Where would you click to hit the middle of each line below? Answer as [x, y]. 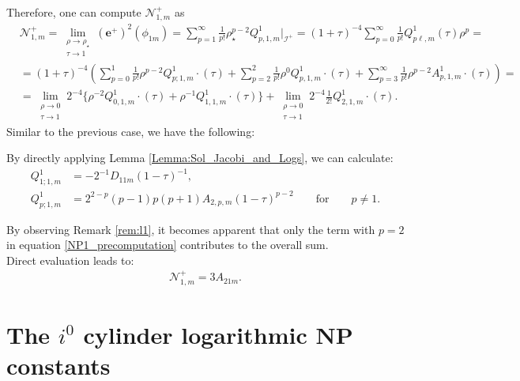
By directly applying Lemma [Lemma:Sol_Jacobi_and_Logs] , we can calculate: [200, 158]
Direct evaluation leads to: [70, 260]
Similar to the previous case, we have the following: [131, 131]
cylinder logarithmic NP [218, 334]
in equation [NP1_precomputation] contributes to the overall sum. [168, 245]
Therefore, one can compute [74, 12]
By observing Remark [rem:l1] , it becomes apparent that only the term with [191, 229]
